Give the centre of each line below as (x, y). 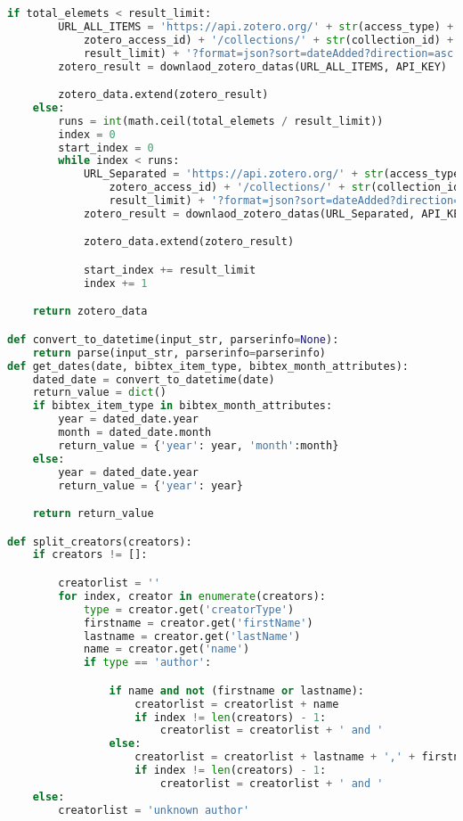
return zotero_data (90, 312)
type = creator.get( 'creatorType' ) (189, 609)
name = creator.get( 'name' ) (167, 649)
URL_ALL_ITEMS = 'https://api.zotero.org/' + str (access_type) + (256, 26)
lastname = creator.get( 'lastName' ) (192, 636)
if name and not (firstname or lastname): (236, 690)
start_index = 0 (106, 148)
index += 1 (115, 283)
